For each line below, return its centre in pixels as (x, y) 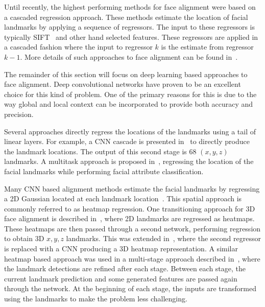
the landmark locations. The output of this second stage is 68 (100, 151)
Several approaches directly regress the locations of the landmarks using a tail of (130, 131)
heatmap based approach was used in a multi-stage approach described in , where (132, 258)
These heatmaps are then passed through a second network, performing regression (132, 228)
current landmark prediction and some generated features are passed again (121, 278)
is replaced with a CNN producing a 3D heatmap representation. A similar (121, 249)
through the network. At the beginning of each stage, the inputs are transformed (130, 288)
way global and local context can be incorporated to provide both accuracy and (129, 104)
